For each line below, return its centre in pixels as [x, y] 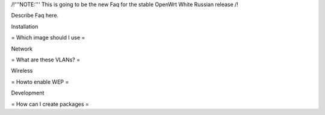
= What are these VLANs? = [46, 60]
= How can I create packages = [50, 104]
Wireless [22, 71]
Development [28, 93]
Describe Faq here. [35, 16]
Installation [25, 26]
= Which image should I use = [48, 38]
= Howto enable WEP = [40, 82]
